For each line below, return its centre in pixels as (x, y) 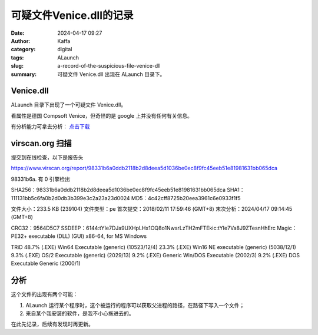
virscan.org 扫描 (41, 143)
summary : (24, 74)
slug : (17, 66)
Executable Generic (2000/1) (46, 263)
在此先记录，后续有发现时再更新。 (52, 324)
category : (23, 49)
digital (65, 49)
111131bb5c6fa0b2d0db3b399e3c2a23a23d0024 (70, 198)
